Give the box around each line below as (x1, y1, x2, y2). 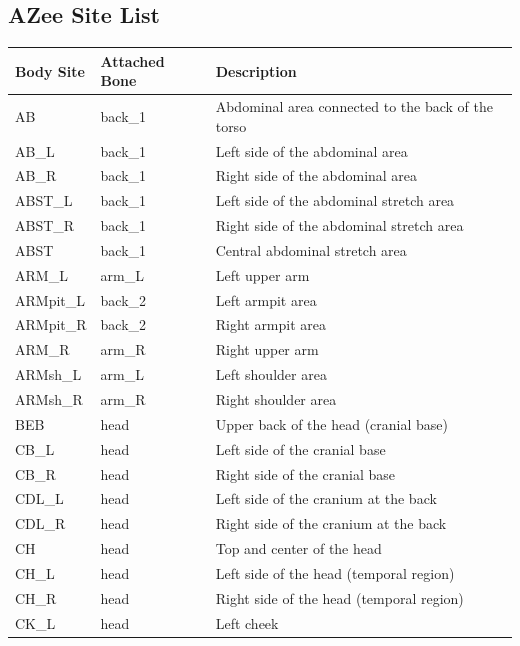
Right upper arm (215, 339, 319, 360)
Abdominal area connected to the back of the (215, 96, 493, 117)
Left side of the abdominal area (215, 140, 408, 161)
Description (215, 60, 297, 81)
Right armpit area (215, 314, 327, 335)
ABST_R (15, 215, 75, 236)
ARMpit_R (15, 314, 87, 335)
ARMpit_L (15, 289, 86, 310)
